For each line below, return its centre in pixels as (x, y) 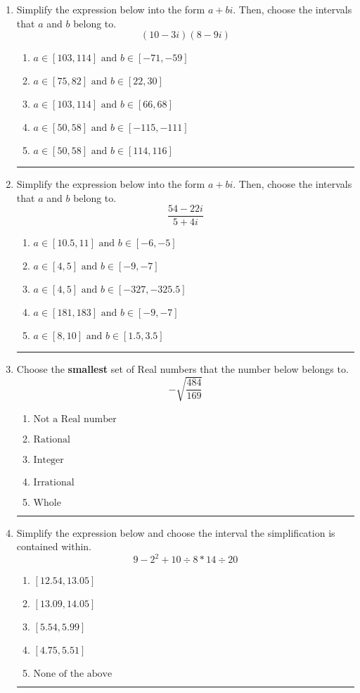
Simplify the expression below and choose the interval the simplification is (176, 532)
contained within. (54, 546)
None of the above (73, 674)
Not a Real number (75, 419)
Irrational (54, 482)
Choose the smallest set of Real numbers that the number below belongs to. (182, 369)
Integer (49, 460)
